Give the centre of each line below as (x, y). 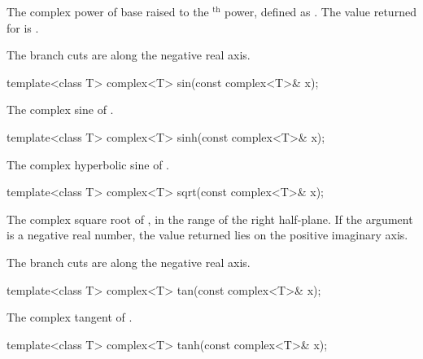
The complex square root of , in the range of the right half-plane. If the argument (210, 219)
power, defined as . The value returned (321, 11)
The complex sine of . (60, 109)
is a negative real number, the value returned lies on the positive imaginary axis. (207, 235)
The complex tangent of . (70, 317)
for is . (23, 27)
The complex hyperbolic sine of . (88, 164)
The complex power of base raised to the (108, 11)
